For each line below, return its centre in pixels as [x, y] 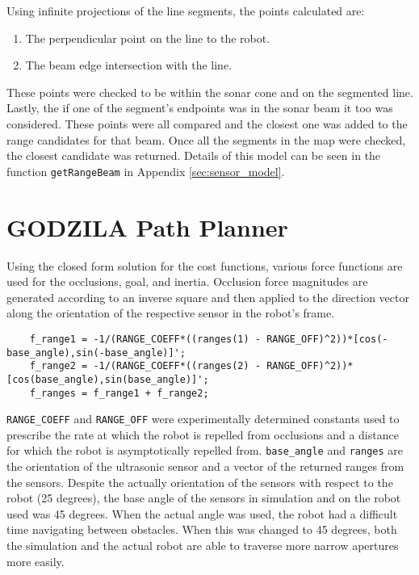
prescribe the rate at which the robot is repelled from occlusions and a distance [203, 434]
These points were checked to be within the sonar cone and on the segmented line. [210, 92]
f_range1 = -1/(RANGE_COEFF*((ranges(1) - [145, 339]
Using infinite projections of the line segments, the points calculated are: [186, 10]
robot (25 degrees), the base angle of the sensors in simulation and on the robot [204, 498]
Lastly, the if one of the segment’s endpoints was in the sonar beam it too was [200, 108]
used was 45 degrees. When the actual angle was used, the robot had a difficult [202, 513]
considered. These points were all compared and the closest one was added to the [207, 123]
